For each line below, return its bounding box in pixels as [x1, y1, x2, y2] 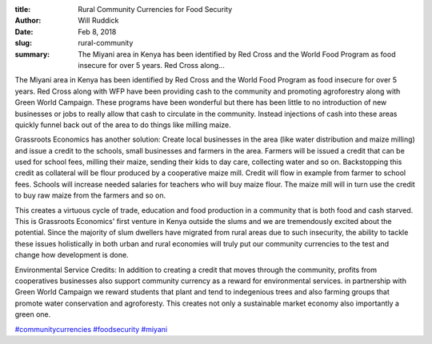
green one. [14, 310, 51, 319]
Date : [14, 26, 34, 36]
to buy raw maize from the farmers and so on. [14, 190, 166, 200]
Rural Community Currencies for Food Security [78, 5, 233, 14]
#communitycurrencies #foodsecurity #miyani [14, 324, 168, 334]
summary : [14, 49, 50, 59]
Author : [14, 16, 42, 26]
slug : [14, 38, 32, 48]
